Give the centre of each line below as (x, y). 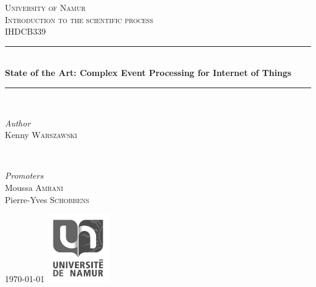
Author (18, 123)
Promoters (24, 175)
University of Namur (45, 7)
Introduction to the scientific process (79, 19)
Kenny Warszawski (41, 135)
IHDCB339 (26, 31)
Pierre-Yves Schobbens (47, 199)
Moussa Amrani (34, 187)
